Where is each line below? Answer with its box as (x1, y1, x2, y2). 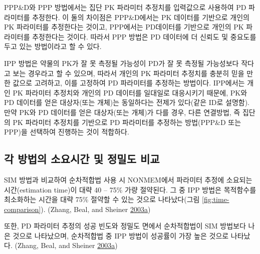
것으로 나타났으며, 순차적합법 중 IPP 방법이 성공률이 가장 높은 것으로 (13, 230, 229, 240)
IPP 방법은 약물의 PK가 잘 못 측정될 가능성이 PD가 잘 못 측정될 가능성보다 (4, 57, 239, 68)
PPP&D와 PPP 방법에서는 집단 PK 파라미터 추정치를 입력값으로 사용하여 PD (4, 2, 246, 12)
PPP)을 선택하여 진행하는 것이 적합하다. (4, 126, 129, 137)
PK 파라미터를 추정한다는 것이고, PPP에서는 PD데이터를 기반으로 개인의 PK (4, 21, 244, 32)
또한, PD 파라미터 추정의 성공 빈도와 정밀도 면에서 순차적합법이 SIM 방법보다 (4, 220, 246, 231)
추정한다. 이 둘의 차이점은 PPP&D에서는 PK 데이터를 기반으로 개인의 (32, 11, 249, 22)
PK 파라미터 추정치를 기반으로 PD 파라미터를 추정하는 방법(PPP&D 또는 (13, 116, 241, 127)
